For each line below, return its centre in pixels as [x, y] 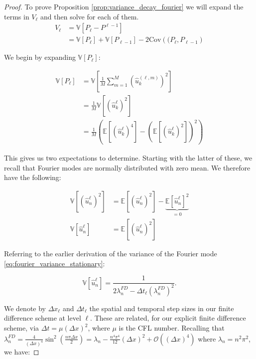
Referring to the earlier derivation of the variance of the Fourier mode [111, 254]
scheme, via [22, 328]
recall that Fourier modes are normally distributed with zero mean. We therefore [127, 167]
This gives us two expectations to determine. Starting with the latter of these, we [128, 158]
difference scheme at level [43, 318]
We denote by [25, 308]
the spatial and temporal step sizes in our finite [162, 308]
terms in [17, 16]
